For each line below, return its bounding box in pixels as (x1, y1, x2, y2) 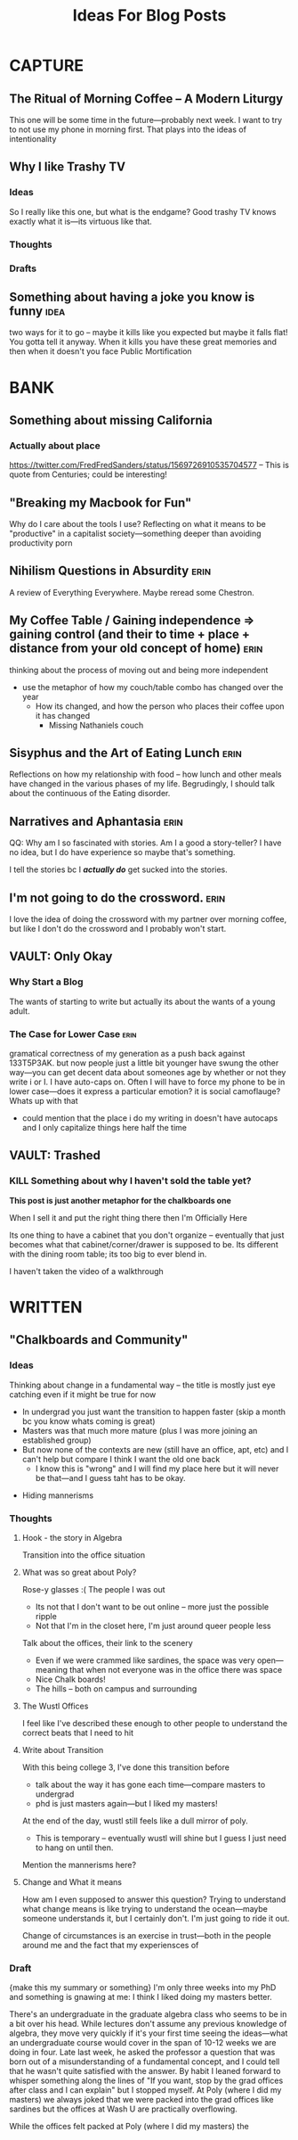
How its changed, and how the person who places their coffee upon (35, 701, 285, 712)
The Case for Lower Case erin (9, 1027, 137, 1040)
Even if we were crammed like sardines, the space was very (35, 1655, 255, 1666)
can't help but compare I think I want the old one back (21, 1453, 221, 1464)
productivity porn (9, 538, 73, 548)
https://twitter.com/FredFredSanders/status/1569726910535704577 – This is (9, 460, 289, 471)
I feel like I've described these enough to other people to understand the (21, 1717, 288, 1728)
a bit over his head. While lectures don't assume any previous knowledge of (9, 2019, 287, 2029)
